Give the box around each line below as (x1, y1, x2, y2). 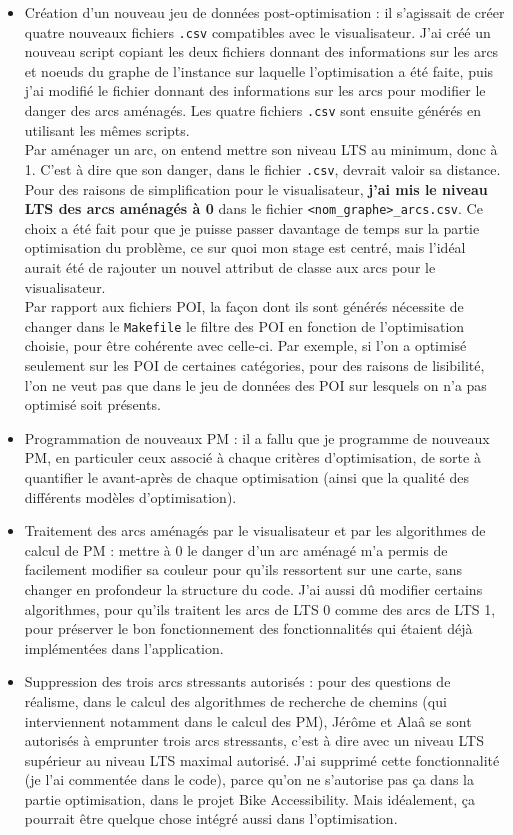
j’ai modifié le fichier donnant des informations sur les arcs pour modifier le (24, 80, 486, 101)
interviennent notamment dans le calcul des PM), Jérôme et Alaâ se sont (24, 710, 472, 731)
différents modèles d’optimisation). (24, 486, 237, 507)
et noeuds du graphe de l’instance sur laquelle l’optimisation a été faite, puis (24, 60, 494, 81)
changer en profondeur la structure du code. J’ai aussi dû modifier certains (24, 578, 483, 599)
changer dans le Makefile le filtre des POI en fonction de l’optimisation (24, 315, 465, 336)
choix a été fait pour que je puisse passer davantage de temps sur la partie (24, 217, 480, 238)
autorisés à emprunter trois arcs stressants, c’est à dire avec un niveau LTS (24, 730, 485, 751)
